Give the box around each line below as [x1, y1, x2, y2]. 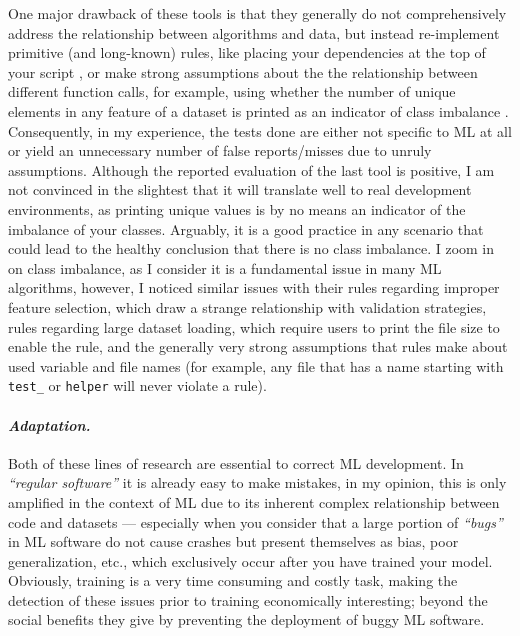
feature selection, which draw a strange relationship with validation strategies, [8, 296, 487, 317]
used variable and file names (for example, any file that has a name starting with [8, 355, 504, 376]
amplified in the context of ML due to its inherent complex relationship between [8, 491, 500, 512]
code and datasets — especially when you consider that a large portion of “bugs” [8, 511, 503, 532]
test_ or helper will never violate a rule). [8, 375, 267, 396]
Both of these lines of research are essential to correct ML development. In [8, 452, 464, 473]
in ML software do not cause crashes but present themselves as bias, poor [8, 531, 459, 552]
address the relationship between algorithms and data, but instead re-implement [8, 22, 500, 43]
